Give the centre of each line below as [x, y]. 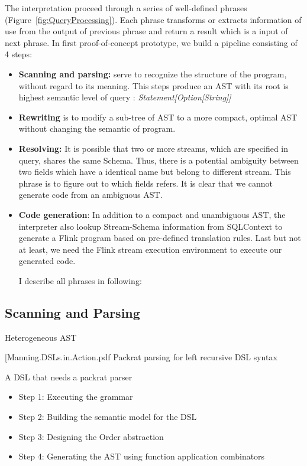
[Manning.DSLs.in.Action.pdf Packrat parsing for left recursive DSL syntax [141, 357]
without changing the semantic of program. [97, 128]
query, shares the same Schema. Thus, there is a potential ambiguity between [159, 160]
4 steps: [19, 54]
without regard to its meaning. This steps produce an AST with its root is [153, 85]
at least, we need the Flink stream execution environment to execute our [150, 249]
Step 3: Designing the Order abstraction [91, 436]
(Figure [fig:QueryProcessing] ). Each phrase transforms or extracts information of [153, 19]
